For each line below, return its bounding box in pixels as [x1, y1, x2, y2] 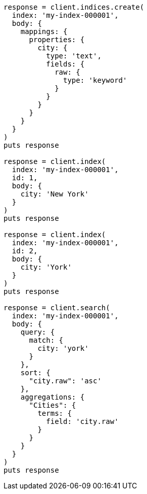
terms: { [37, 409, 72, 417]
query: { [20, 328, 55, 336]
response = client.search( [4, 304, 110, 312]
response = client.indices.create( [4, 3, 144, 11]
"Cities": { [29, 401, 76, 409]
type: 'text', [46, 52, 102, 60]
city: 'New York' [20, 190, 89, 198]
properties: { [29, 36, 85, 44]
